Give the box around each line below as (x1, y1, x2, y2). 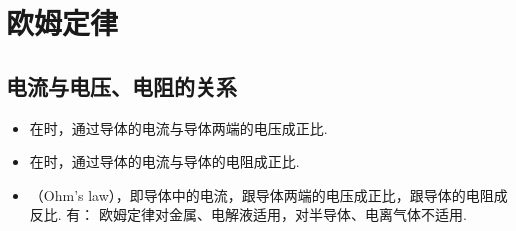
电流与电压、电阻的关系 (6, 70, 237, 101)
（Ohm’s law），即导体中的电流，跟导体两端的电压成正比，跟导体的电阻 (29, 184, 494, 205)
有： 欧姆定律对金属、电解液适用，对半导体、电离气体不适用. (66, 204, 467, 225)
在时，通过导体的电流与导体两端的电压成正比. (29, 117, 328, 138)
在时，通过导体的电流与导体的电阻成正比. (29, 151, 300, 172)
